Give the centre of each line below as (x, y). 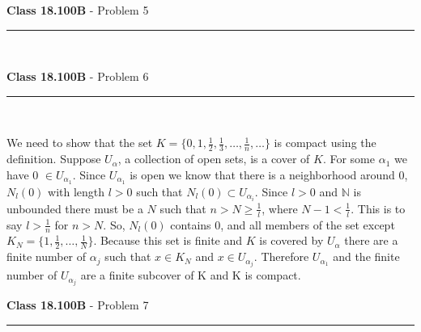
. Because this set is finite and (168, 240)
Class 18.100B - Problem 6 (78, 76)
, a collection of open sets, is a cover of (214, 159)
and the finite (366, 256)
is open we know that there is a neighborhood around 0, (269, 174)
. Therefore (281, 256)
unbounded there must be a (75, 208)
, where (280, 208)
